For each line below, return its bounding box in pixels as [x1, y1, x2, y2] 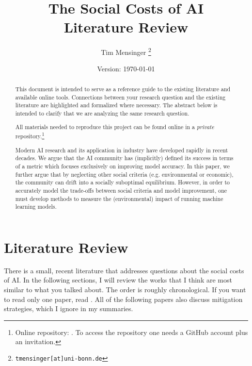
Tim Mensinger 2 [101, 46, 151, 57]
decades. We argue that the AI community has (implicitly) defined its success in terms [15, 154, 234, 162]
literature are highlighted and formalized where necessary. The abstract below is [15, 101, 218, 109]
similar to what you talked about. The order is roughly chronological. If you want [4, 284, 246, 295]
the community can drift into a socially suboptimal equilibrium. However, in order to [15, 178, 230, 186]
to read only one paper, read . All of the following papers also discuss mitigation [4, 294, 243, 304]
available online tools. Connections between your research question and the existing [15, 93, 226, 101]
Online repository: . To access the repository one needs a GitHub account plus [15, 327, 248, 337]
